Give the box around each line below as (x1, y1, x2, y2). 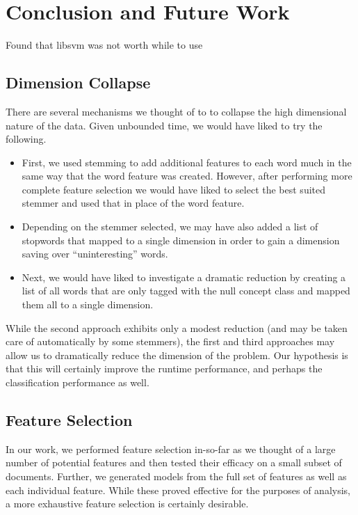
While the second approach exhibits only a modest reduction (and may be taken (6, 320, 348, 335)
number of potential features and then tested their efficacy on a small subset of (6, 455, 342, 470)
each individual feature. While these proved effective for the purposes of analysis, (6, 482, 350, 497)
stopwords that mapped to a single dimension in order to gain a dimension (22, 232, 340, 247)
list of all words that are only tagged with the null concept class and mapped (22, 283, 350, 298)
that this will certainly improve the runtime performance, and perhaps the (6, 361, 323, 376)
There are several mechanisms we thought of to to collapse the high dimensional (6, 104, 347, 118)
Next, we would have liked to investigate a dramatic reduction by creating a (22, 269, 346, 284)
